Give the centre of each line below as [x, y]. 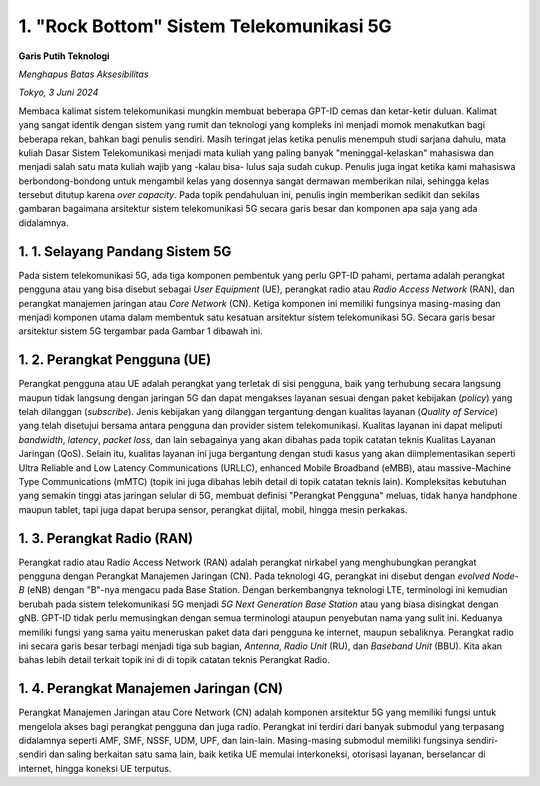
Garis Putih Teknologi [64, 56]
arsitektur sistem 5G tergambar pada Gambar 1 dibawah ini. [141, 331]
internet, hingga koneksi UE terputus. [95, 768]
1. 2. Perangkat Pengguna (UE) [115, 360]
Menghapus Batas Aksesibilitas [83, 74]
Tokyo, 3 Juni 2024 [58, 92]
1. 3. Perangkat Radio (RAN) [106, 538]
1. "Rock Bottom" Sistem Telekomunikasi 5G [205, 26]
